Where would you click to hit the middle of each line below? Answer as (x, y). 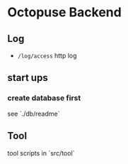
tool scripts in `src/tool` (41, 153)
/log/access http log (47, 55)
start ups (28, 78)
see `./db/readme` (34, 114)
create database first (44, 98)
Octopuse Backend (64, 12)
